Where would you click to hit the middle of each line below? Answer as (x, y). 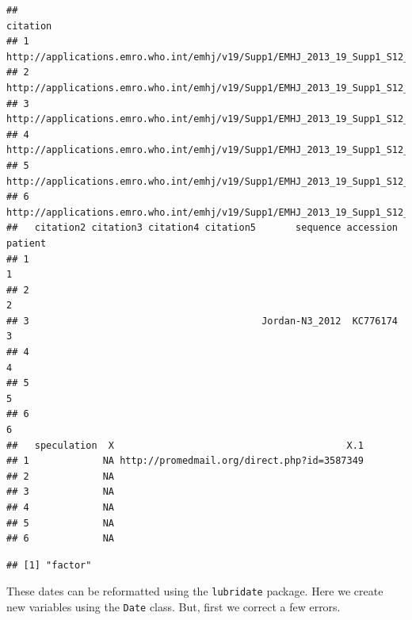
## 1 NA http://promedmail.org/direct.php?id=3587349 (185, 461)
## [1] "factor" (49, 565)
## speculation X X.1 (185, 445)
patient (27, 243)
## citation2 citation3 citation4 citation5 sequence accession (202, 228)
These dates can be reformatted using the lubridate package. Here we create (195, 591)
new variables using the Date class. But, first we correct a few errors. (174, 607)
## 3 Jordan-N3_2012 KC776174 (202, 321)
